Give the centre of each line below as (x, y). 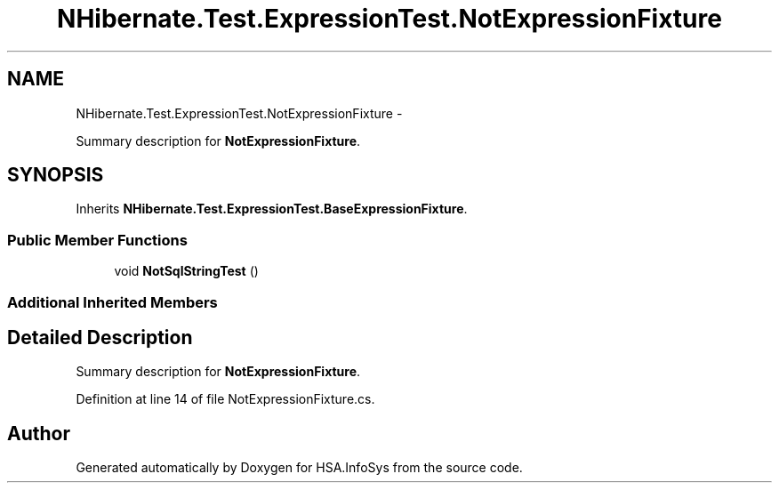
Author (39, 433)
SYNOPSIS (56, 175)
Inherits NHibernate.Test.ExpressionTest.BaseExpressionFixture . (272, 209)
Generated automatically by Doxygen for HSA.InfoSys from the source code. (299, 468)
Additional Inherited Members (112, 302)
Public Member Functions (97, 240)
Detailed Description (100, 337)
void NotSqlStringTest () (186, 271)
